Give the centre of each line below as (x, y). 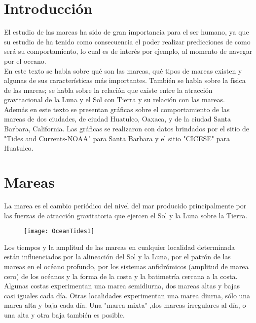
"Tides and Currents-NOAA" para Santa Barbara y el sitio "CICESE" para (117, 138)
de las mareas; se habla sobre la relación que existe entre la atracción (108, 90)
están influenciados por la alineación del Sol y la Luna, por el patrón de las (117, 257)
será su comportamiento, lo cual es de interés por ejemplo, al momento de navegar (128, 51)
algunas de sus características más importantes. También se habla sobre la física (125, 80)
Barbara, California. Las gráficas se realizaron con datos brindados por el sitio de (127, 129)
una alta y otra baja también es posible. (64, 314)
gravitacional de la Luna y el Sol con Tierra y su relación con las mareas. (114, 100)
